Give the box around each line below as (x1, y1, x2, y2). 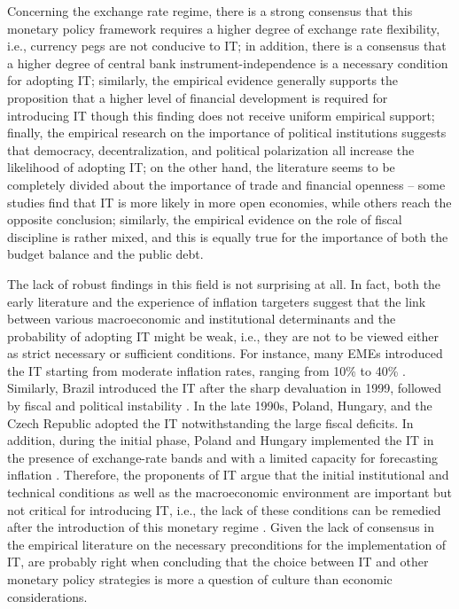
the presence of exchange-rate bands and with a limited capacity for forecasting (7, 448, 439, 466)
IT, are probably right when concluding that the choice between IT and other (7, 552, 429, 571)
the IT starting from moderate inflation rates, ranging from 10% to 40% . (7, 361, 406, 379)
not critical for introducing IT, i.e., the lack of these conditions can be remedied (7, 500, 441, 519)
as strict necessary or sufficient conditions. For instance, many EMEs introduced (7, 344, 443, 363)
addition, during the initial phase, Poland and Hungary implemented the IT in (7, 431, 434, 449)
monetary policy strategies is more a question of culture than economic (7, 570, 393, 588)
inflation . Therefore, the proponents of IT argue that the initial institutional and (7, 465, 449, 484)
